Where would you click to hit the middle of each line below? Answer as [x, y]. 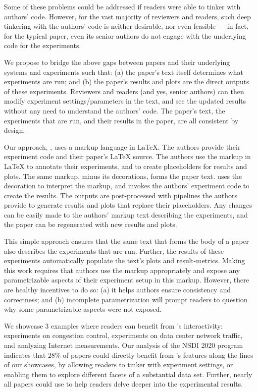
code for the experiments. [43, 45]
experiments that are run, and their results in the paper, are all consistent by [121, 120]
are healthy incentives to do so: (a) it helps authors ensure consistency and [117, 290]
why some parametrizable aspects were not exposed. [83, 309]
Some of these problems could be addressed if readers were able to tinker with [122, 6]
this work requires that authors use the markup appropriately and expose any [122, 270]
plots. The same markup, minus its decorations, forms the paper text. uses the [123, 176]
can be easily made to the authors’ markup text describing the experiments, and [126, 214]
